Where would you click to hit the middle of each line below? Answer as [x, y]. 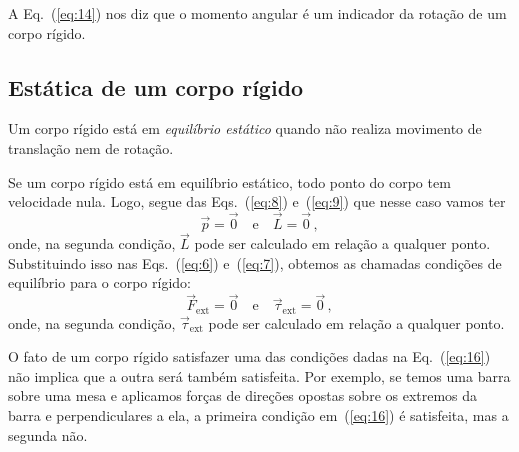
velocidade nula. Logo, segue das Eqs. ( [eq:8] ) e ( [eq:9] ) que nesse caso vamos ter [257, 201]
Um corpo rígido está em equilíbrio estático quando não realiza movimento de [245, 128]
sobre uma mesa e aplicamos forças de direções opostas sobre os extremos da [243, 395]
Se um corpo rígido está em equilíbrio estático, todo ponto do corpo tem [229, 181]
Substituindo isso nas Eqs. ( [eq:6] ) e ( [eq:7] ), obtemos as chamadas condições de [255, 262]
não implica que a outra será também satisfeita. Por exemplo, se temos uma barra [259, 375]
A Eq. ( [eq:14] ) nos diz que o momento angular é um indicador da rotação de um [257, 13]
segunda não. [48, 434]
